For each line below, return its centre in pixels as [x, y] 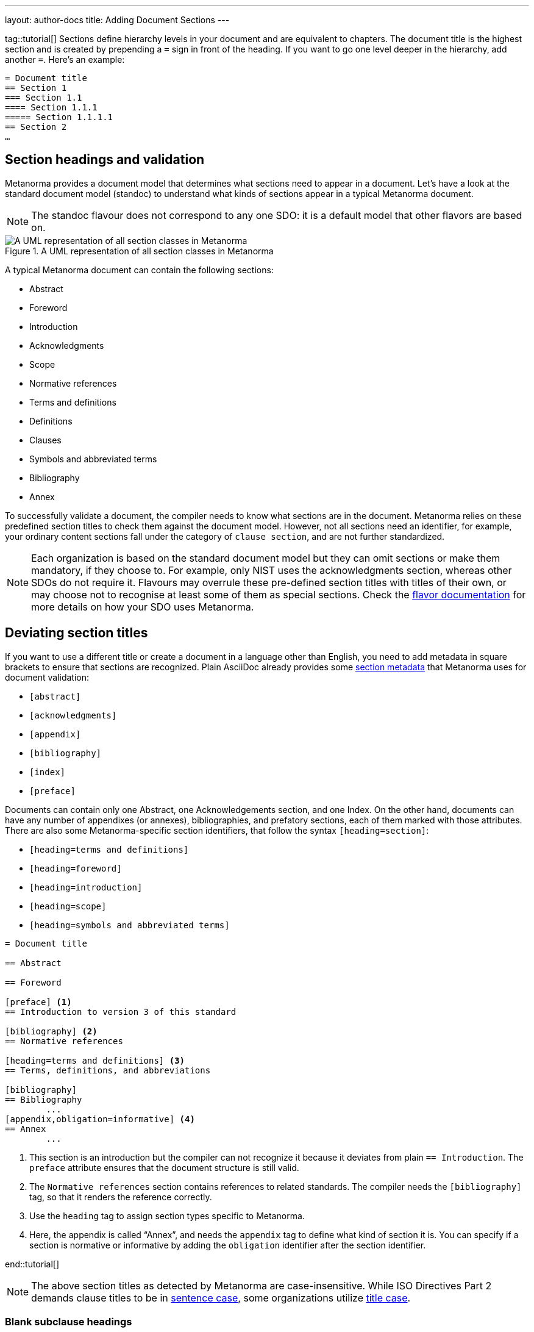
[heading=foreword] [76, 868]
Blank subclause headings [69, 1322]
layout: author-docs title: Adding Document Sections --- [117, 20]
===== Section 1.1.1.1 [59, 117]
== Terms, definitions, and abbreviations [108, 1070]
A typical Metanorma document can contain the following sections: [139, 270]
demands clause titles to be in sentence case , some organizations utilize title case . [221, 1298]
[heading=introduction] [86, 887]
